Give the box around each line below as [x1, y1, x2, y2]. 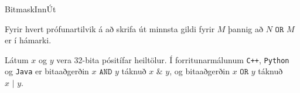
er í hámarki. [5, 34, 52, 46]
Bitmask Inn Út [5, 3, 56, 15]
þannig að [228, 22, 263, 35]
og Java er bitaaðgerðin [5, 65, 89, 77]
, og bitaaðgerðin [169, 65, 230, 77]
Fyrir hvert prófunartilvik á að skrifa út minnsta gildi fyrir [5, 22, 215, 35]
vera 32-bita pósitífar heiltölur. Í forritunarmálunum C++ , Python [56, 53, 289, 66]
